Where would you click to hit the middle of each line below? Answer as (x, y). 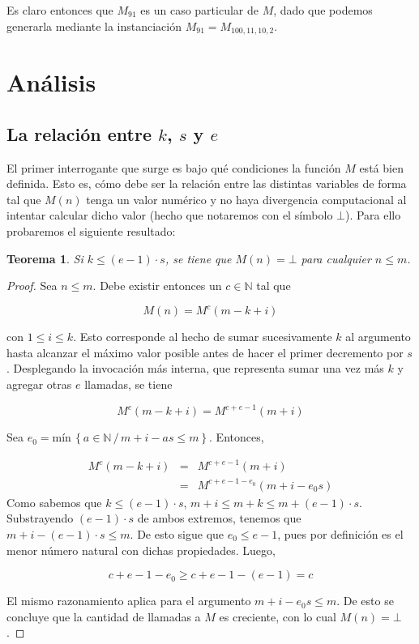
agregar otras (39, 384)
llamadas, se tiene (128, 384)
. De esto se (365, 601)
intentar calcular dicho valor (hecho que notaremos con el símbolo (170, 215)
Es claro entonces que (60, 10)
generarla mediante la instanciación (94, 26)
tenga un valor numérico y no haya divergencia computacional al (246, 199)
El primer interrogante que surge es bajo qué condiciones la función (174, 167)
